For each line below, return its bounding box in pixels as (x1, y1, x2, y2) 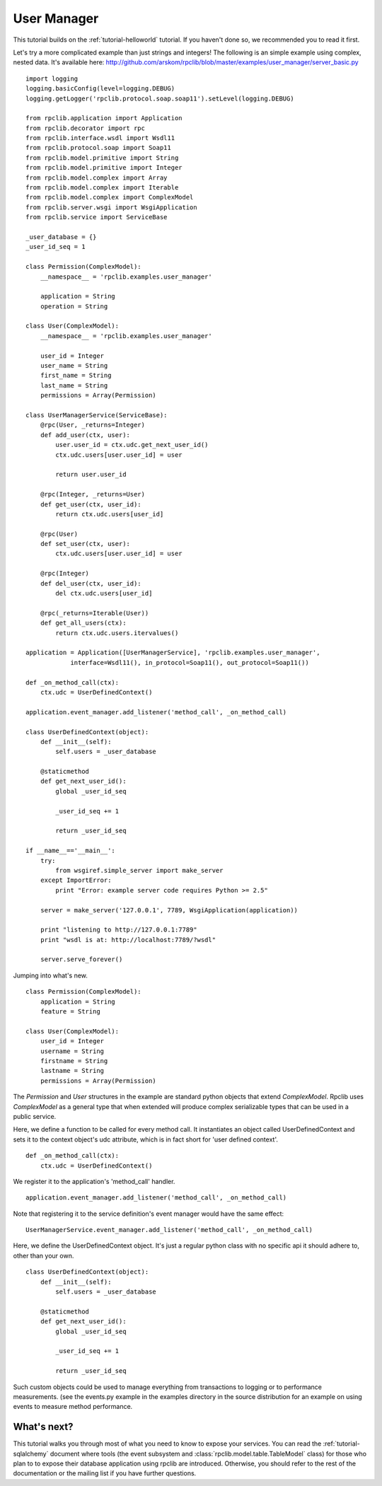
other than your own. (13, 1251, 74, 1260)
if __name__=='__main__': (25, 847, 116, 855)
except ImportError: (40, 876, 112, 884)
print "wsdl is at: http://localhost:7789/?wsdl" (40, 936, 216, 944)
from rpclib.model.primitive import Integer (25, 163, 183, 172)
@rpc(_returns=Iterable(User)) (40, 609, 149, 617)
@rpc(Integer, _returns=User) (40, 490, 145, 499)
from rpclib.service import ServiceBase (25, 213, 168, 221)
